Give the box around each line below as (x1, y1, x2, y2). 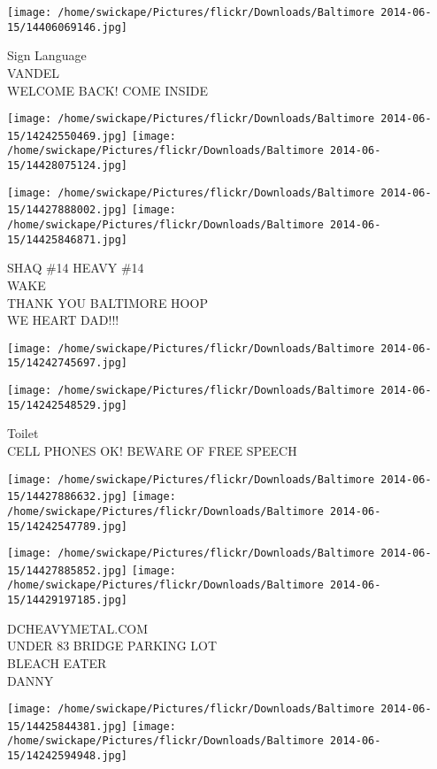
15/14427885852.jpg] (7, 564, 128, 577)
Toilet (7, 424, 39, 442)
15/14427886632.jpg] (7, 490, 128, 504)
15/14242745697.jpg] (7, 357, 128, 370)
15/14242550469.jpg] (7, 129, 128, 142)
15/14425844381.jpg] (7, 719, 128, 733)
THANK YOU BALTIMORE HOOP (7, 293, 208, 311)
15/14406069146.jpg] (7, 20, 128, 34)
